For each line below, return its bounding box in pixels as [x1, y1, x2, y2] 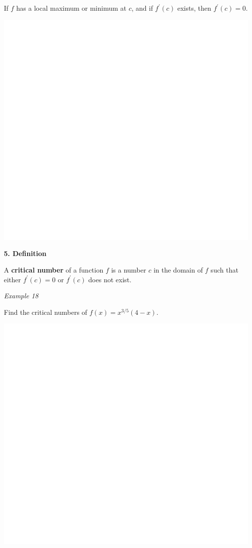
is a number [111, 265, 146, 275]
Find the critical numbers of [4, 307, 87, 317]
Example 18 [4, 291, 39, 301]
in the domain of [153, 265, 203, 275]
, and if [131, 3, 153, 13]
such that [210, 265, 238, 275]
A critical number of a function [4, 265, 104, 275]
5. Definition [4, 248, 47, 258]
